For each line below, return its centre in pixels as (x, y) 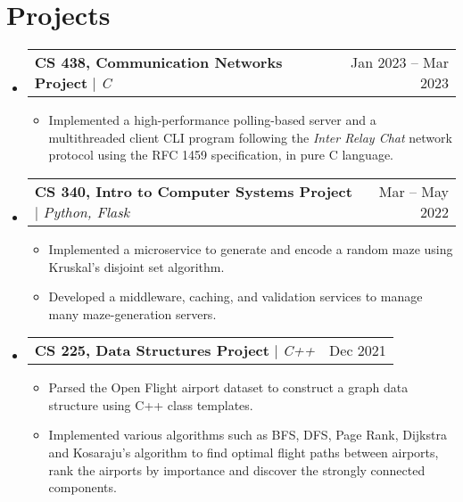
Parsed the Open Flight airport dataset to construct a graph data (228, 387)
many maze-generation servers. (132, 313)
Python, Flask (87, 211)
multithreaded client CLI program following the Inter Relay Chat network (250, 137)
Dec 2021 (358, 350)
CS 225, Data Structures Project (152, 350)
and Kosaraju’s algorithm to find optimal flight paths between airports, (244, 453)
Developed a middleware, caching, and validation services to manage (236, 296)
